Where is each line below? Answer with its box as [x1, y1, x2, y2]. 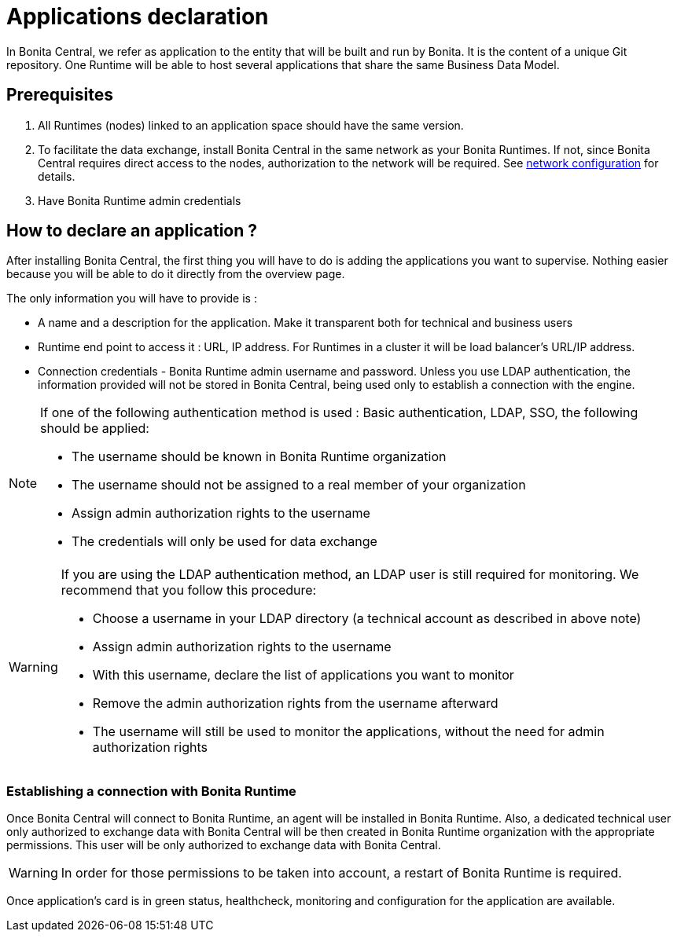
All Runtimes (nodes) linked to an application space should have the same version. [38, 118, 464, 132]
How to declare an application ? [6, 221, 258, 241]
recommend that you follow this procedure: [61, 582, 317, 599]
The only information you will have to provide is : [6, 291, 257, 306]
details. [38, 169, 75, 183]
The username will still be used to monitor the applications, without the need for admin [92, 724, 605, 740]
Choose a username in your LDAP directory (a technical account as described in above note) [92, 610, 642, 627]
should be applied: [40, 420, 149, 437]
